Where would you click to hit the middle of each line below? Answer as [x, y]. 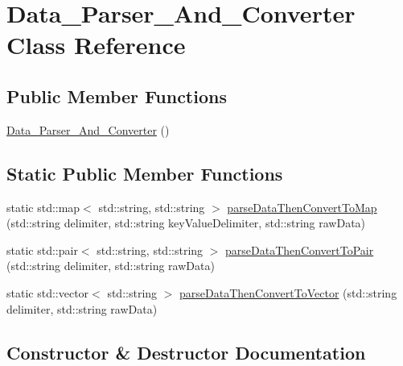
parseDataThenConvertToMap [302, 207]
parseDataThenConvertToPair [300, 250]
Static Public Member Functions [145, 173]
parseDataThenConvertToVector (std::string [288, 292]
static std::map [43, 207]
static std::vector [48, 292]
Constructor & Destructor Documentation [186, 352]
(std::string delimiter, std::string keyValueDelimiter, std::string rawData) [186, 223]
